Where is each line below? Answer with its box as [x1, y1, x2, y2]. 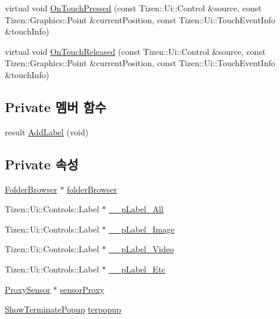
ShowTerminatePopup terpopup [5, 303, 121, 315]
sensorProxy [60, 283, 104, 295]
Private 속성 [5, 154, 79, 173]
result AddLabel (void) [5, 125, 88, 138]
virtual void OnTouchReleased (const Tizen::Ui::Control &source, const [5, 45, 266, 57]
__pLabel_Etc [109, 262, 165, 275]
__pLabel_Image [109, 222, 175, 235]
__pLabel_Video [109, 243, 174, 255]
